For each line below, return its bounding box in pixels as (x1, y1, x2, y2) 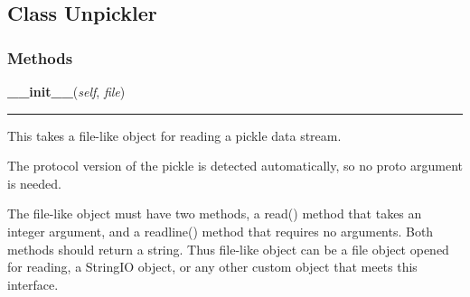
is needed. (7, 173, 61, 192)
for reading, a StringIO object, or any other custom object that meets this (7, 257, 418, 276)
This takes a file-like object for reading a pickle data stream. (7, 125, 342, 144)
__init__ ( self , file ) (7, 82, 126, 100)
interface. (7, 274, 59, 293)
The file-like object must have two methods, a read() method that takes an (7, 204, 422, 223)
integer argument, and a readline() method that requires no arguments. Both (7, 221, 434, 240)
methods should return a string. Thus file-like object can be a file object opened (7, 239, 449, 258)
